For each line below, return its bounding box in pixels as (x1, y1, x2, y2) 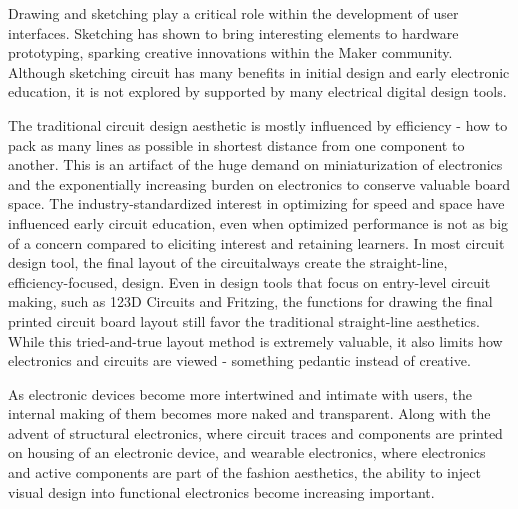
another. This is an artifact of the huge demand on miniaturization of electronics (8, 154, 503, 175)
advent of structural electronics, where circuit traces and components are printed (8, 422, 503, 443)
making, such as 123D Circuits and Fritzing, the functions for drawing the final (8, 291, 493, 312)
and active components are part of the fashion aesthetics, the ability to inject (8, 462, 481, 483)
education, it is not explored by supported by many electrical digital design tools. (8, 81, 507, 102)
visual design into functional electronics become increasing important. (8, 481, 435, 502)
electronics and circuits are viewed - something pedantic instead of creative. (8, 350, 471, 371)
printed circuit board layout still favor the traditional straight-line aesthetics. (8, 310, 480, 331)
